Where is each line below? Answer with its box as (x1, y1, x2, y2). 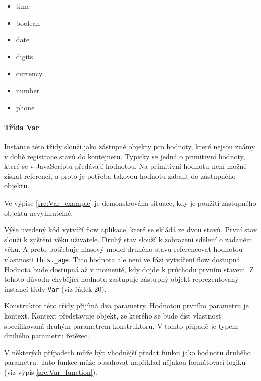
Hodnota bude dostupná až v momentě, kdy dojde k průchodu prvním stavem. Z (4, 264, 254, 274)
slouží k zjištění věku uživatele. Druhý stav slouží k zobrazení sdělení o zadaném (4, 234, 252, 244)
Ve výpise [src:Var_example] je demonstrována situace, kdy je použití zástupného (4, 197, 256, 208)
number (16, 85, 40, 95)
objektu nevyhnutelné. (4, 207, 73, 218)
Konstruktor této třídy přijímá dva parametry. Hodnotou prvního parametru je (4, 300, 249, 311)
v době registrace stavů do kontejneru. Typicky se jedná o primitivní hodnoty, (4, 151, 245, 161)
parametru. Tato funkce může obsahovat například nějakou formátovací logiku (4, 357, 246, 367)
